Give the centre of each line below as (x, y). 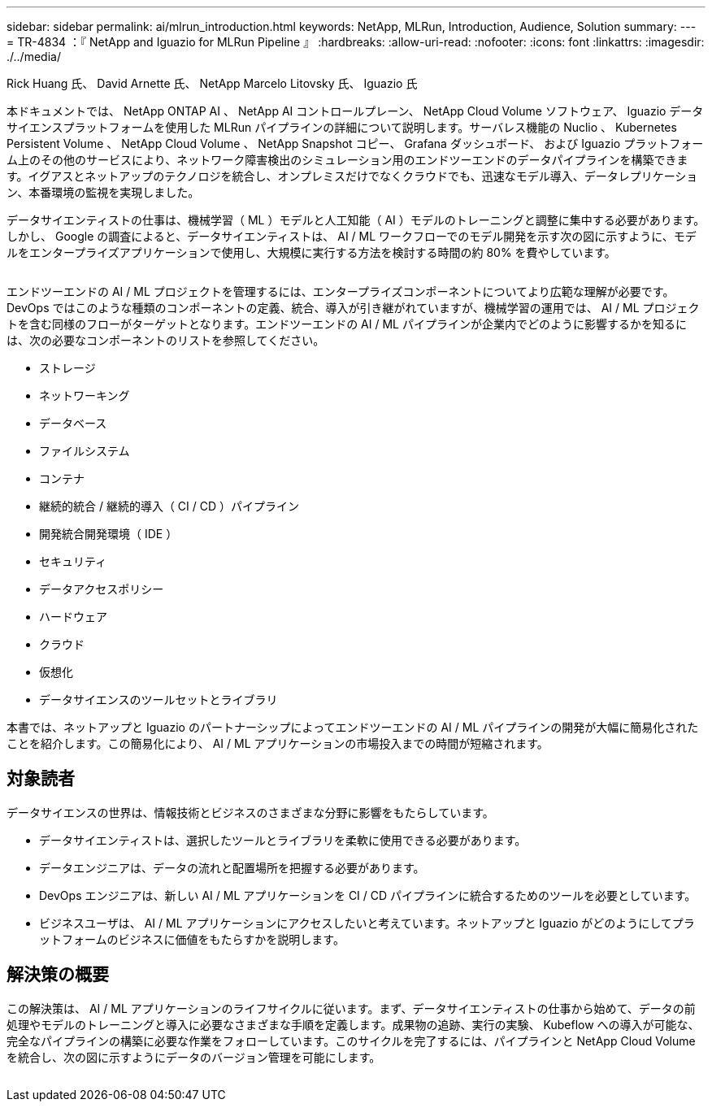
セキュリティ (73, 561)
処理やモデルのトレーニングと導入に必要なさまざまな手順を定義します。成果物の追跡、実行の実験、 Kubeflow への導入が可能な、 (353, 1024)
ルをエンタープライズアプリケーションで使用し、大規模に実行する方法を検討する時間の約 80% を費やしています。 (311, 252)
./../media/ (34, 56)
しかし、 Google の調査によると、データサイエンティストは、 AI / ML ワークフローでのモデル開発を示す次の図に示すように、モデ (352, 236)
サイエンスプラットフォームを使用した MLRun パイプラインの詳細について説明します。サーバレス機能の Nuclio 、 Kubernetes (342, 127)
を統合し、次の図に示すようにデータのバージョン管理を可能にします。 (194, 1057)
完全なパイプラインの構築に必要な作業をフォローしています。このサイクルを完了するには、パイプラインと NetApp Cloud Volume (351, 1041)
